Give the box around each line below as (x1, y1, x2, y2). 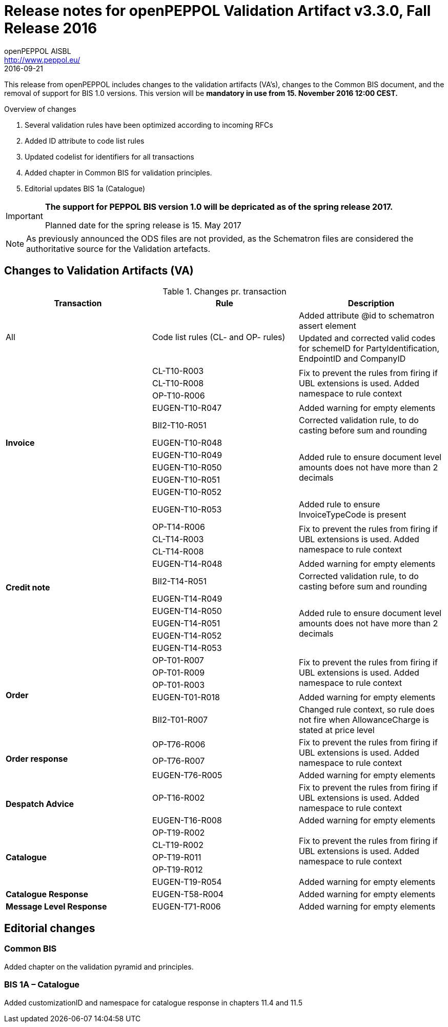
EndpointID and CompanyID (298, 353, 406, 364)
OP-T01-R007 (152, 655, 204, 665)
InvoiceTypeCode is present (298, 509, 406, 520)
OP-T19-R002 (152, 827, 205, 838)
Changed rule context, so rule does (298, 704, 435, 715)
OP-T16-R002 (152, 792, 205, 803)
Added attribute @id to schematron (298, 310, 435, 321)
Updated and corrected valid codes (298, 332, 436, 343)
